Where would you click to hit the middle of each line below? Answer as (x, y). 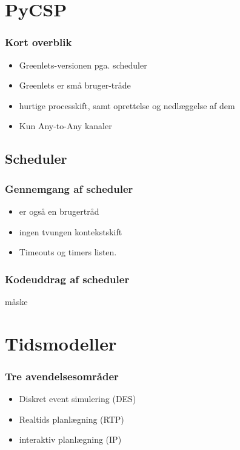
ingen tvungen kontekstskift (71, 231)
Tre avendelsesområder (62, 376)
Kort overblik (38, 42)
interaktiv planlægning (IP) (70, 439)
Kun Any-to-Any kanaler (65, 126)
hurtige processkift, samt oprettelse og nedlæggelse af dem (127, 105)
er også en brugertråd (59, 211)
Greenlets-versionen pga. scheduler (83, 65)
